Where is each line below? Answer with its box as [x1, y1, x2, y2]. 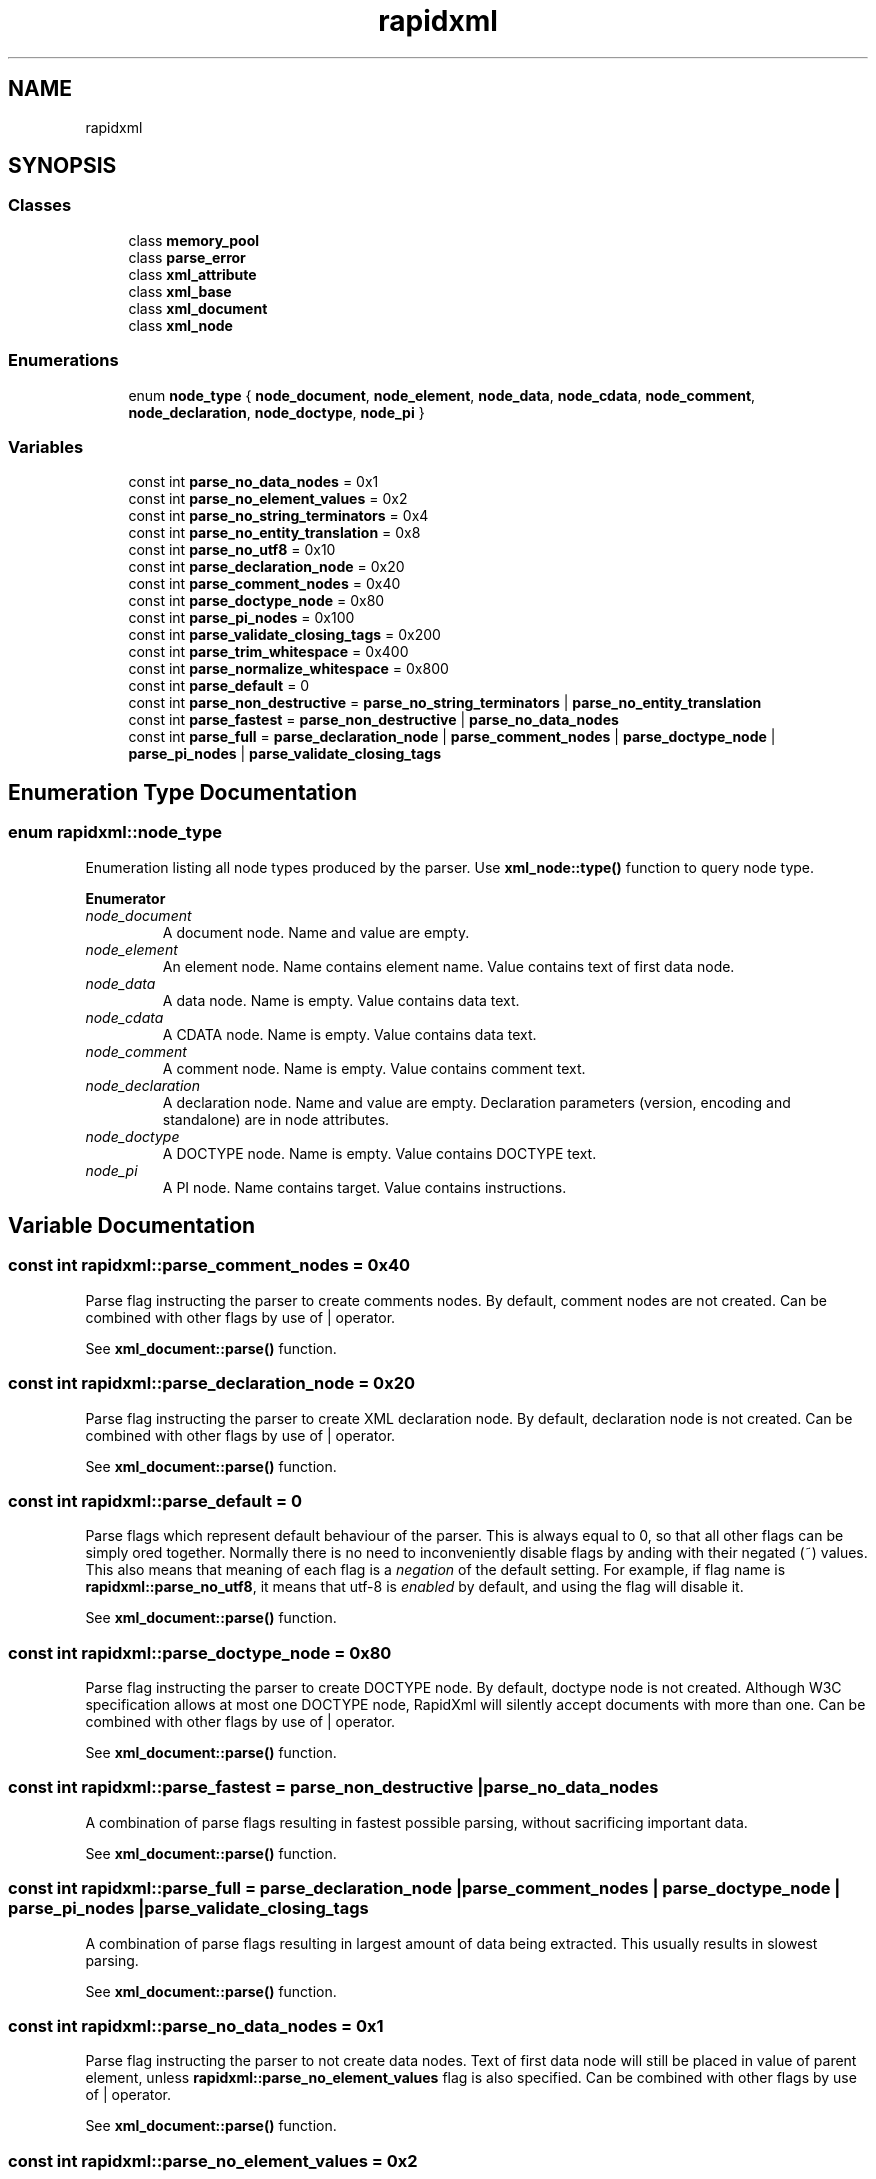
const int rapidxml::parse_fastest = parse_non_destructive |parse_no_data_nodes [8, 1777, 659, 1798]
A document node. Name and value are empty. [162, 923, 470, 941]
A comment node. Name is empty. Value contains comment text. [162, 1059, 586, 1077]
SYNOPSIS [8, 153, 117, 179]
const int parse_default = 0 [128, 677, 310, 695]
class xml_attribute [128, 265, 257, 283]
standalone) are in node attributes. [162, 1110, 390, 1128]
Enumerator [85, 889, 166, 907]
